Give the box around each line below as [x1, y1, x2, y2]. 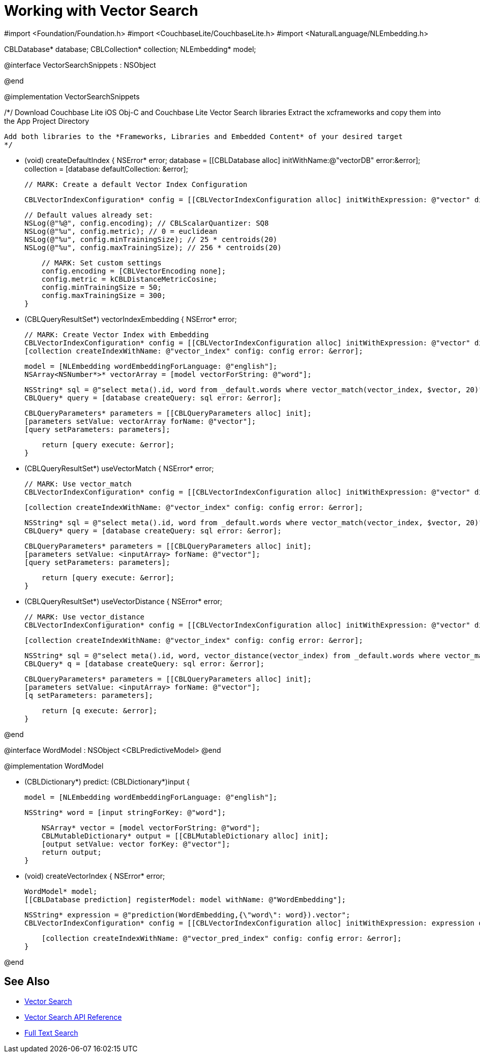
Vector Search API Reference [24, 1012, 122, 1021]
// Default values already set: [24, 210, 153, 219]
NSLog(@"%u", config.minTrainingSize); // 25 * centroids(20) [24, 235, 278, 243]
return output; [41, 848, 102, 856]
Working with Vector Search [4, 2, 198, 19]
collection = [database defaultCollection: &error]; [24, 164, 188, 173]
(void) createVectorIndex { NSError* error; [24, 871, 165, 880]
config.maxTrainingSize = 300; [41, 291, 166, 300]
